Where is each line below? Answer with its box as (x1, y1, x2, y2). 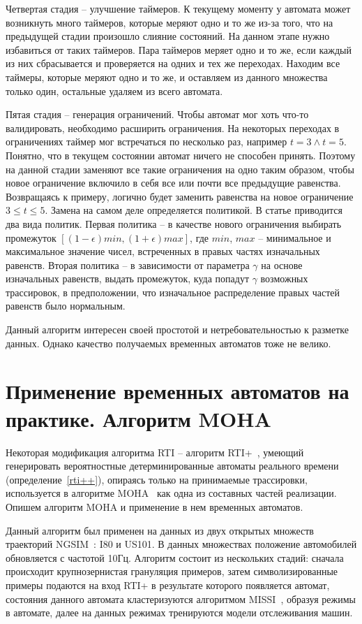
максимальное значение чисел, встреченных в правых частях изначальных (6, 244, 320, 259)
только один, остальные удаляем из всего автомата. (6, 83, 223, 98)
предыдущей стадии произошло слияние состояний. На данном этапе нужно (6, 29, 330, 43)
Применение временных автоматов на (6, 377, 349, 405)
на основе (261, 257, 303, 272)
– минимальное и (258, 230, 331, 245)
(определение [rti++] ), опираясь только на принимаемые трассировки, (6, 472, 308, 486)
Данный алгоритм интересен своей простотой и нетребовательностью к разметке (6, 322, 349, 337)
